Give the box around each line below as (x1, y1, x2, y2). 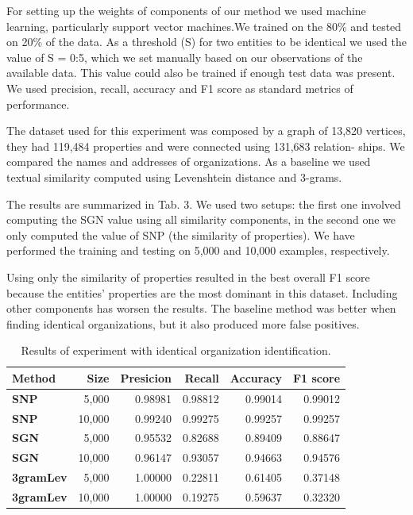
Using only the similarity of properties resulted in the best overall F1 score (6, 268, 370, 285)
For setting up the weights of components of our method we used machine (6, 2, 366, 18)
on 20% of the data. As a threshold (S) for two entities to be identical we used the (6, 33, 407, 50)
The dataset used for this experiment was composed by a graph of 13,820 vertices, (6, 122, 406, 139)
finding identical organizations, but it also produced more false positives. (6, 315, 360, 332)
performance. (6, 95, 70, 112)
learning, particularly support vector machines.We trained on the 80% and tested (6, 17, 402, 34)
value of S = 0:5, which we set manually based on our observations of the (6, 48, 363, 65)
